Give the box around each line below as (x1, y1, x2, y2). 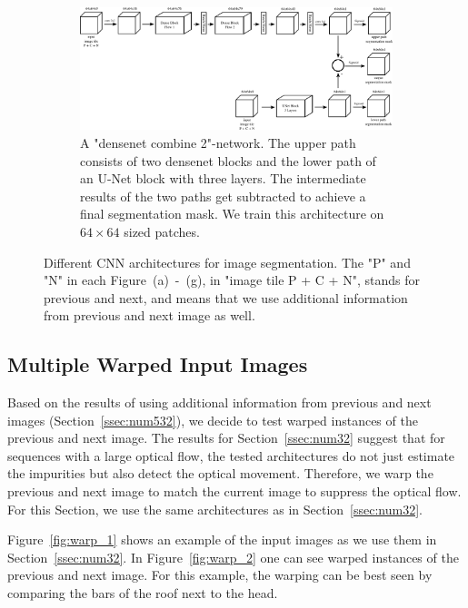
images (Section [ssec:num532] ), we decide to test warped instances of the (7, 410, 418, 429)
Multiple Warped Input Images (7, 350, 308, 378)
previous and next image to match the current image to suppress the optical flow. (7, 482, 462, 501)
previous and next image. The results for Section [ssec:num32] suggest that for (7, 428, 445, 447)
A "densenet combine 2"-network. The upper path (80, 132, 356, 152)
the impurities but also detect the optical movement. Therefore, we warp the (7, 464, 433, 483)
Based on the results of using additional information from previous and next (7, 393, 432, 412)
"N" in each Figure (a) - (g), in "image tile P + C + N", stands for (44, 270, 420, 289)
